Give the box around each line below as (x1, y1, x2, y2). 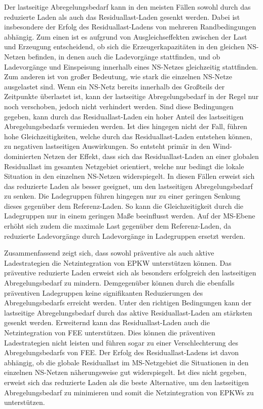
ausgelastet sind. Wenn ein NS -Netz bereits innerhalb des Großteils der (4, 81, 225, 91)
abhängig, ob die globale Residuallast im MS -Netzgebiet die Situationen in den (4, 357, 249, 367)
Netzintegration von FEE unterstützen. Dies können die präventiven (4, 327, 215, 337)
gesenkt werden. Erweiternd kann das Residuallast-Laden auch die (4, 317, 210, 328)
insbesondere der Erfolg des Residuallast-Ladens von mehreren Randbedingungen (4, 21, 256, 32)
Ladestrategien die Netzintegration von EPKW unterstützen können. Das (4, 257, 232, 268)
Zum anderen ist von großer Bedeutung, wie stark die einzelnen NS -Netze (4, 71, 233, 82)
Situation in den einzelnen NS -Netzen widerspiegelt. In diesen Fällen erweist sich (4, 171, 255, 181)
